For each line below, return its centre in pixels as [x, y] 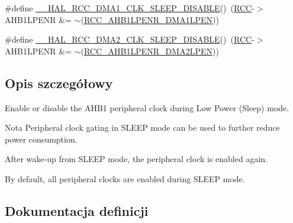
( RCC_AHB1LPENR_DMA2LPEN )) [150, 51]
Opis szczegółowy [59, 83]
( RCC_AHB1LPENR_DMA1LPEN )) [150, 19]
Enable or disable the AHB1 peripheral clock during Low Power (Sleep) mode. [147, 107]
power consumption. [41, 139]
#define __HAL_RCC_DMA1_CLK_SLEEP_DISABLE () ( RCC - [130, 8]
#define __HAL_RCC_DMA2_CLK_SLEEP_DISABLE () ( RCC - [130, 39]
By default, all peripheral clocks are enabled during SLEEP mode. [125, 178]
